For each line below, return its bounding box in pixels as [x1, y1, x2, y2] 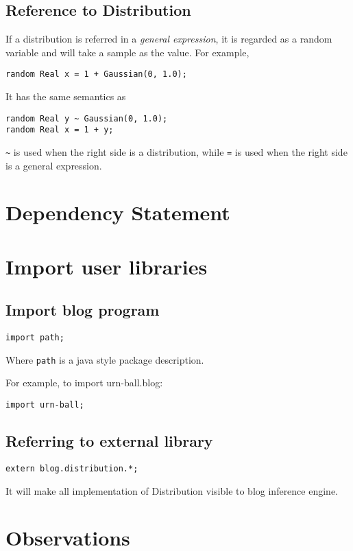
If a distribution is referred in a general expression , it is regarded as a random [5, 32, 332, 46]
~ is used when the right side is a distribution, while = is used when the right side [5, 144, 348, 159]
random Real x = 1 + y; [5, 125, 114, 135]
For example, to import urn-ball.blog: [5, 375, 163, 390]
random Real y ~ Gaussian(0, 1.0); [5, 113, 168, 124]
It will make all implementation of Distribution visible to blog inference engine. [5, 483, 339, 497]
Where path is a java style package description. [5, 352, 204, 366]
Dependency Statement [5, 198, 230, 226]
